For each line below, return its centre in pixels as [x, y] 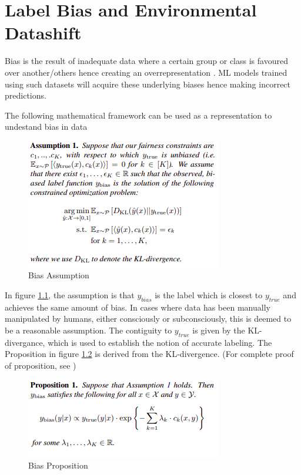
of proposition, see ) [41, 365]
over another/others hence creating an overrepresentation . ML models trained [146, 72]
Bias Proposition [58, 465]
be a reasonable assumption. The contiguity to [88, 330]
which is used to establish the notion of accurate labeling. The [160, 342]
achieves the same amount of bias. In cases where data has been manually [138, 307]
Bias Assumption [59, 275]
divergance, [25, 342]
